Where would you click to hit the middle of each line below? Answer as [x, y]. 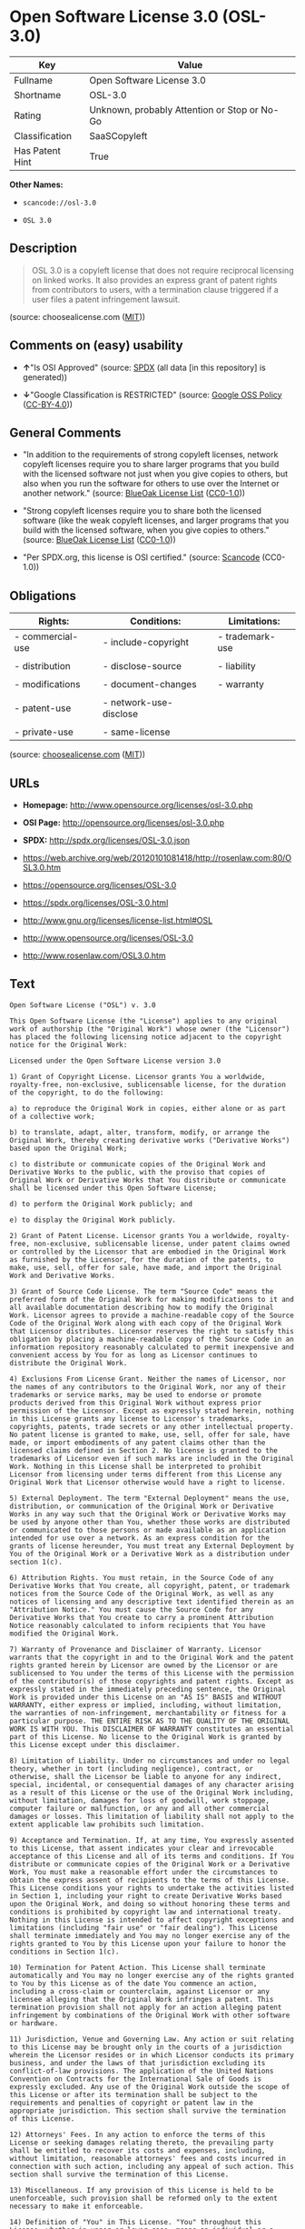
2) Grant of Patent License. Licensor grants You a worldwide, [132, 1235]
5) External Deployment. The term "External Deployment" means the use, [150, 1498]
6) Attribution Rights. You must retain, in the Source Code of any [142, 1578]
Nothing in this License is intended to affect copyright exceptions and [152, 1920]
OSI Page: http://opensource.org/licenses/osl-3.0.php [123, 823]
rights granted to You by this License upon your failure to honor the [148, 1944]
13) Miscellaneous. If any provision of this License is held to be [142, 2190]
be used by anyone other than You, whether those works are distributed [150, 1522]
